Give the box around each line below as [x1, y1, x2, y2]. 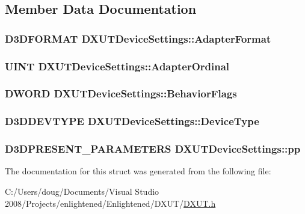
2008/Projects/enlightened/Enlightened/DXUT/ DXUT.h [5, 197, 216, 209]
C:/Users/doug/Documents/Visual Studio [5, 185, 159, 197]
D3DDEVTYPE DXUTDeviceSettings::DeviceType [5, 114, 259, 129]
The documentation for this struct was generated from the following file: [5, 165, 271, 177]
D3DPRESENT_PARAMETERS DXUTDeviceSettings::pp [5, 141, 301, 156]
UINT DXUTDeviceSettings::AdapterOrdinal [5, 58, 230, 73]
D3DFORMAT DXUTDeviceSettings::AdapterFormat [5, 31, 271, 46]
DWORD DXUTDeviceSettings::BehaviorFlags [5, 86, 237, 101]
